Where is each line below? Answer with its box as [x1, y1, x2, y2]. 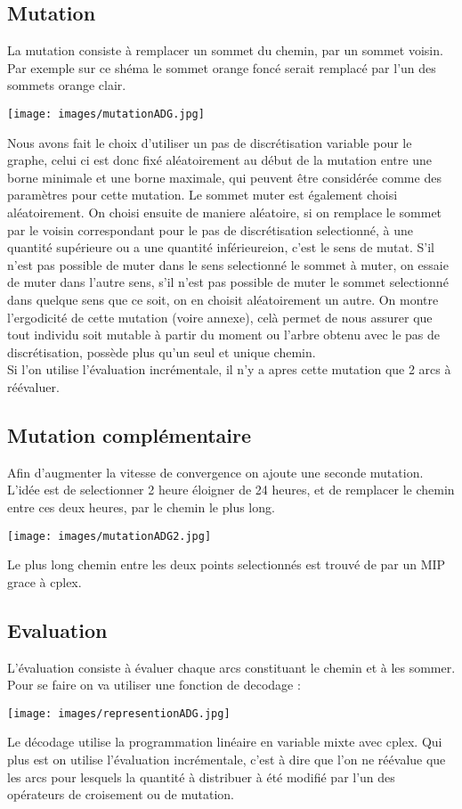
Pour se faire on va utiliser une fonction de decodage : [7, 675, 301, 694]
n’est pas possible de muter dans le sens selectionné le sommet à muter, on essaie [7, 255, 449, 274]
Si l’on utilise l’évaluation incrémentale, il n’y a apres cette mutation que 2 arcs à [7, 360, 451, 379]
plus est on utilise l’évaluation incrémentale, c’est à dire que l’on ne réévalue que [7, 750, 446, 769]
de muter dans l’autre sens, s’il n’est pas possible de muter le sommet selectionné [7, 273, 449, 291]
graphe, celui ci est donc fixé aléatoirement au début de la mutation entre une [7, 151, 432, 169]
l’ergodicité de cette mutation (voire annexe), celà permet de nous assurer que [7, 307, 433, 326]
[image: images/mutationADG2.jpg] [7, 529, 212, 543]
